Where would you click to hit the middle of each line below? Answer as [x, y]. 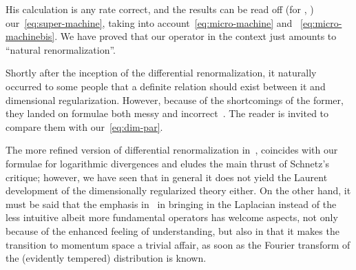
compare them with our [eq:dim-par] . [84, 126]
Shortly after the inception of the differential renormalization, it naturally [161, 73]
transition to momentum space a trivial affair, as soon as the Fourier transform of [178, 244]
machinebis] [30, 36]
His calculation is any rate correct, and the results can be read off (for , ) [160, 9]
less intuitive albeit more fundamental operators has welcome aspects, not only [172, 217]
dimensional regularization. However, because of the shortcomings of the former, [175, 100]
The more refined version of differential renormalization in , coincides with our [172, 150]
